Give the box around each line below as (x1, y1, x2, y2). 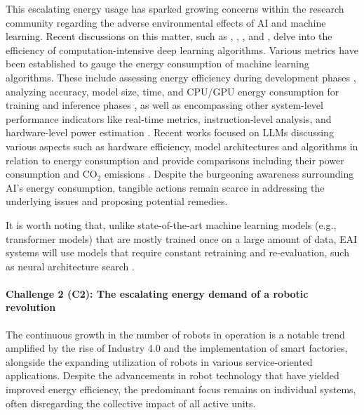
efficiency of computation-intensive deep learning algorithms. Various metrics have (6, 42, 358, 57)
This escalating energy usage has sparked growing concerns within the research (6, 1, 344, 15)
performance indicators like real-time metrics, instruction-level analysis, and (6, 111, 332, 126)
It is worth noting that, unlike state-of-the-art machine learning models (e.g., (6, 217, 337, 232)
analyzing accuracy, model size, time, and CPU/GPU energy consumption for (6, 84, 339, 98)
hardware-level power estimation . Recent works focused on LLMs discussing (6, 125, 334, 140)
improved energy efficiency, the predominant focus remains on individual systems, (6, 382, 356, 397)
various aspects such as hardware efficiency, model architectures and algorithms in (6, 138, 358, 153)
